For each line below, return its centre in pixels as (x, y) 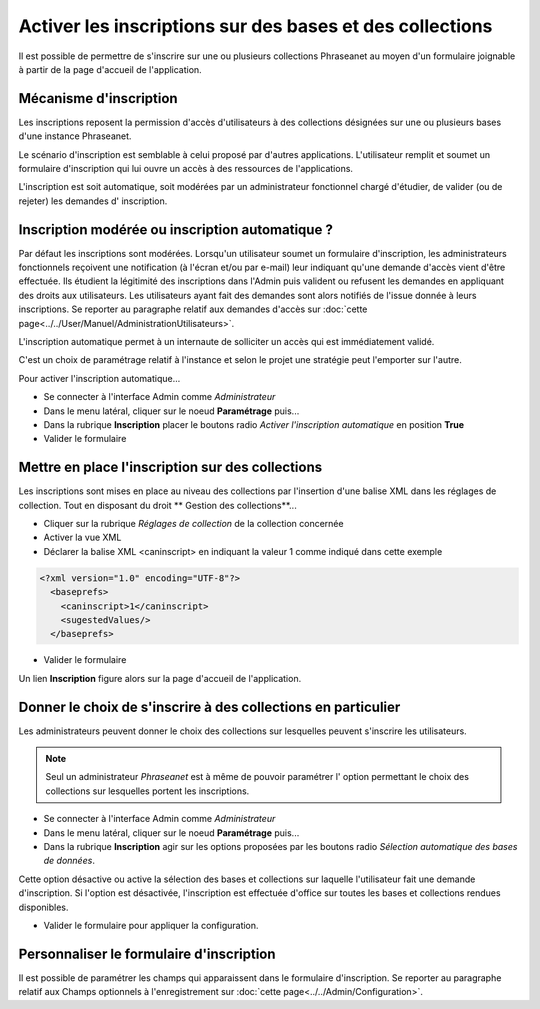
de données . (69, 861)
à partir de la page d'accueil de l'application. (110, 69)
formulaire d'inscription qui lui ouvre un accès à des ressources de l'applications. (186, 169)
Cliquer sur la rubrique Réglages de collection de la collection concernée (193, 524)
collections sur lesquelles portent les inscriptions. (147, 791)
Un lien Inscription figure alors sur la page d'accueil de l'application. (160, 678)
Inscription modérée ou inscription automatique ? (176, 229)
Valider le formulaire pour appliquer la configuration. (151, 925)
